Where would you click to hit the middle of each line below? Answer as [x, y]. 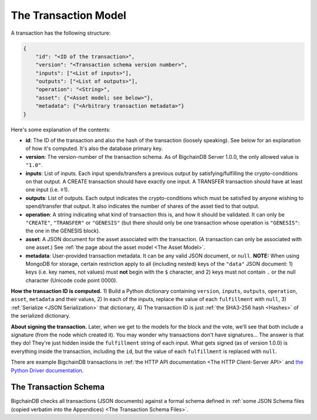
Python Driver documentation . [47, 370]
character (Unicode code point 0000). [72, 280]
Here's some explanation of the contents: [61, 129]
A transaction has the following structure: [61, 33]
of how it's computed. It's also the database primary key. [94, 149]
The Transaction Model [68, 15]
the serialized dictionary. [41, 316]
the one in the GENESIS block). [63, 231]
